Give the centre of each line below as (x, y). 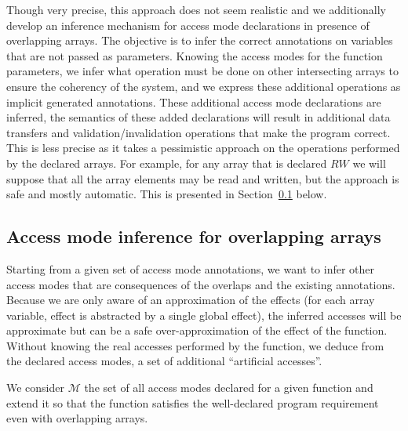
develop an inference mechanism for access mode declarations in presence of (188, 25)
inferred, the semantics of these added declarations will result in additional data (199, 117)
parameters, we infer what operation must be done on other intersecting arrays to (202, 71)
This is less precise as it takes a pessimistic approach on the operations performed (203, 148)
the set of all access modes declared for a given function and (229, 388)
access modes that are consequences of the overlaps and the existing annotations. (201, 284)
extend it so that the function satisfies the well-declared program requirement (193, 402)
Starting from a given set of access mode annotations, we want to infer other (191, 268)
